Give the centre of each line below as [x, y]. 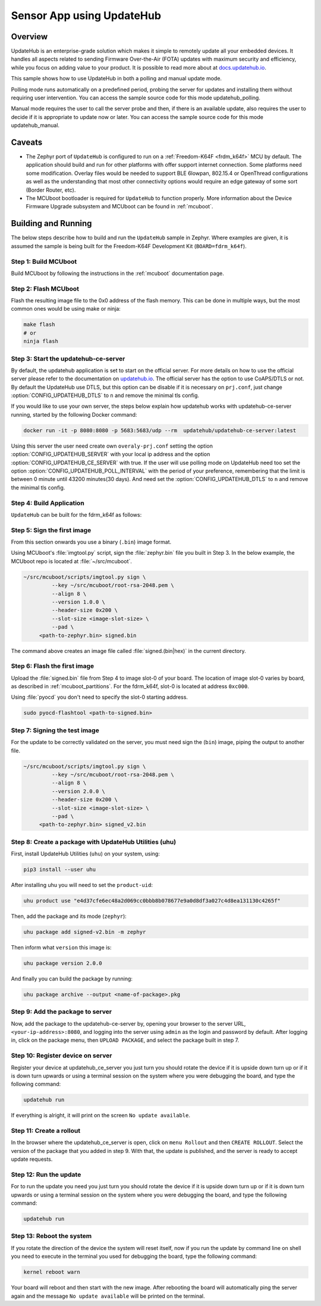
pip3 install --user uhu [60, 870]
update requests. [32, 1159]
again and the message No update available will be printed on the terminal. [108, 1296]
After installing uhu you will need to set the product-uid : [82, 885]
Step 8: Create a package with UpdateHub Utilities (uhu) [94, 842]
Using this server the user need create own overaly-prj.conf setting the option [112, 446]
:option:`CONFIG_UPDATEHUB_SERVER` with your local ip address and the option [111, 454]
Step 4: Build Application [48, 503]
